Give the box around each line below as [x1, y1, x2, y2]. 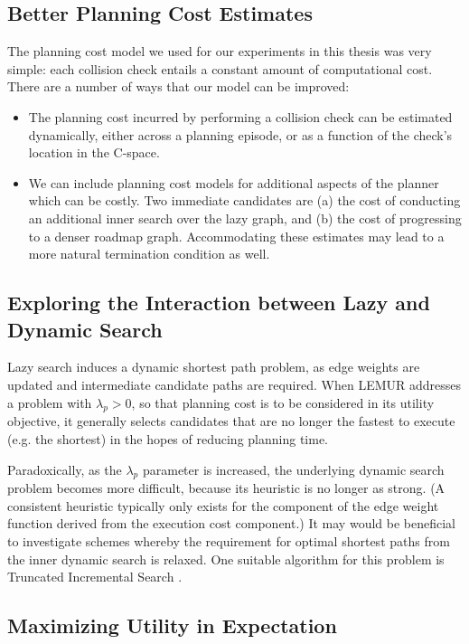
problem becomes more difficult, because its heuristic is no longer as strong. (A [7, 478, 446, 497]
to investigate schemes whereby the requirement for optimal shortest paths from [7, 532, 450, 551]
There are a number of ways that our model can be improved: [7, 77, 350, 96]
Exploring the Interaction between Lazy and [7, 289, 430, 317]
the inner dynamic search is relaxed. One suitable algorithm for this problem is [7, 549, 445, 568]
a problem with [7, 393, 92, 412]
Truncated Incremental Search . [7, 567, 183, 586]
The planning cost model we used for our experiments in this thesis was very [7, 42, 432, 61]
